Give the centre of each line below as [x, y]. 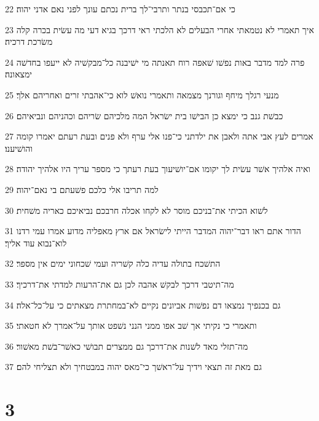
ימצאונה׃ [18, 74]
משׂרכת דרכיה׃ [29, 41]
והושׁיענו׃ [19, 148]
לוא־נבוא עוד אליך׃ [36, 242]
